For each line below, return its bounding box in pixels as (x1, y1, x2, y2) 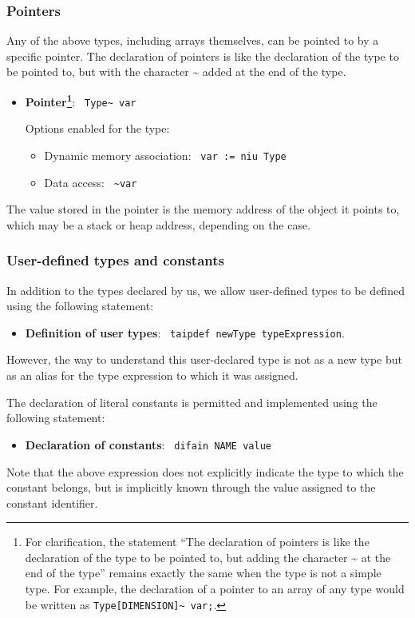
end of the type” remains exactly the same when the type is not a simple (25, 564, 381, 581)
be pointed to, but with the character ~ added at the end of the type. (6, 63, 346, 80)
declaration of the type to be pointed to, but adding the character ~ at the (25, 548, 391, 565)
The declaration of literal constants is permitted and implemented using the (6, 393, 377, 410)
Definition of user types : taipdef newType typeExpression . (25, 324, 345, 341)
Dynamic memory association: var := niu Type (44, 146, 287, 163)
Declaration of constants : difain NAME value (25, 436, 271, 453)
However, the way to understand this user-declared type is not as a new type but (6, 351, 402, 368)
